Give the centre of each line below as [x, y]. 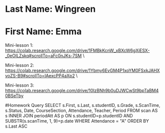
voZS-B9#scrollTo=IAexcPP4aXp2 [40, 76]
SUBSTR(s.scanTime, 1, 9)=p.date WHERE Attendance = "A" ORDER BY [77, 121]
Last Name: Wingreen [50, 9]
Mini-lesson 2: [20, 66]
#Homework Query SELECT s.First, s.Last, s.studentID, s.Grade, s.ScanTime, [83, 105]
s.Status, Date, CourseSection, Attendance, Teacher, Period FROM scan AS [82, 111]
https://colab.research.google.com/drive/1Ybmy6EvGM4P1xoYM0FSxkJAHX [82, 70]
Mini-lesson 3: [20, 85]
